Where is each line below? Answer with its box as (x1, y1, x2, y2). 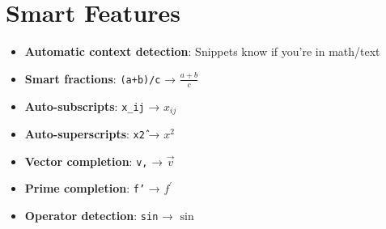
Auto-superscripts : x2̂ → (24, 125, 160, 142)
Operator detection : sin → (24, 206, 173, 223)
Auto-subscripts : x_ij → (24, 97, 160, 114)
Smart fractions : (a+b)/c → (24, 70, 176, 87)
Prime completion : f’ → (24, 180, 160, 197)
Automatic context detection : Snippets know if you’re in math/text (24, 43, 380, 60)
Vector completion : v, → (24, 152, 163, 169)
